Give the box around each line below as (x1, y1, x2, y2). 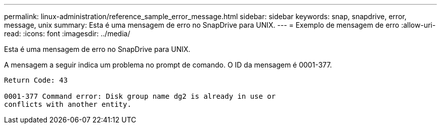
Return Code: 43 (4, 76, 68, 84)
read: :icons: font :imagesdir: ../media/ (4, 29, 130, 38)
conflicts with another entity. (4, 100, 131, 108)
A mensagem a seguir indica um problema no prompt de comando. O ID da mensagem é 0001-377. (4, 60, 332, 69)
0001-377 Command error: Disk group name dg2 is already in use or (4, 92, 276, 100)
